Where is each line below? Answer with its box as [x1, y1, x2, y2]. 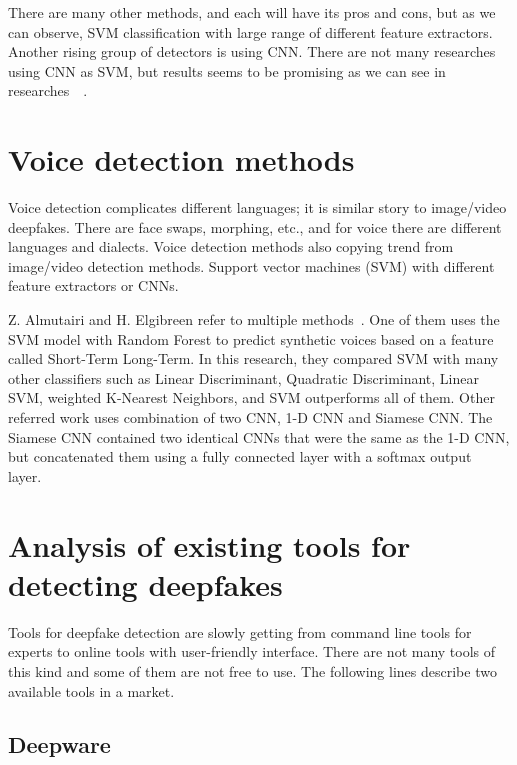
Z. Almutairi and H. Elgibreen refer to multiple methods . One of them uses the [8, 309, 500, 330]
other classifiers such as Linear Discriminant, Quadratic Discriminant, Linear [8, 367, 479, 388]
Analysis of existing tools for [8, 524, 411, 565]
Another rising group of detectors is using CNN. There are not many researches [8, 41, 496, 62]
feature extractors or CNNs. [8, 275, 179, 296]
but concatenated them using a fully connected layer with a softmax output [8, 446, 472, 467]
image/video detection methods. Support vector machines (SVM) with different [8, 255, 495, 276]
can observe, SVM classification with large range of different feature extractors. [8, 21, 493, 42]
